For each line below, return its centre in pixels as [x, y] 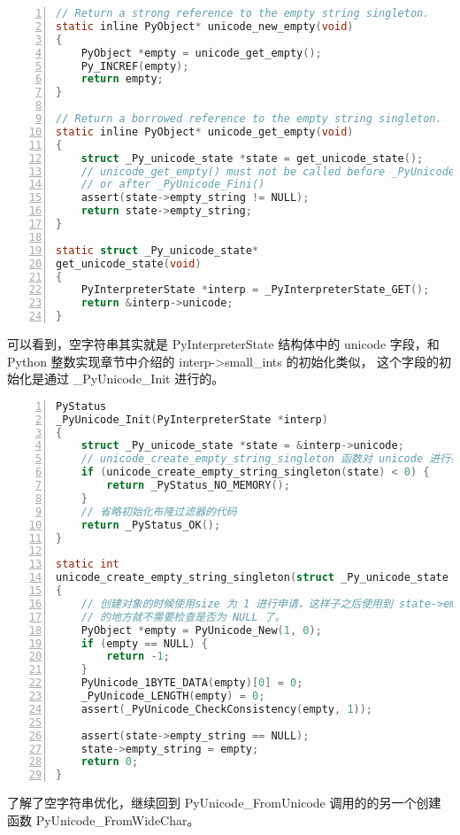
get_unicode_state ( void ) [129, 263]
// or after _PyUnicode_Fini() [173, 185]
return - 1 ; [138, 657]
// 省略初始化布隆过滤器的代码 [159, 511]
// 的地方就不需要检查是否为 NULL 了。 [183, 617]
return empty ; [122, 79]
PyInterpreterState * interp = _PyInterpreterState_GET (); [255, 290]
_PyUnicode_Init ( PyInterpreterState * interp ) [192, 419]
